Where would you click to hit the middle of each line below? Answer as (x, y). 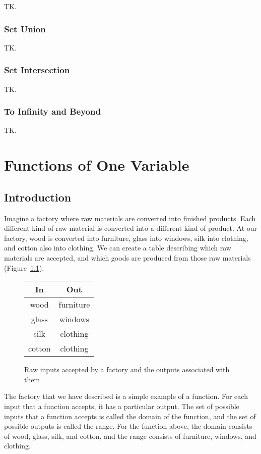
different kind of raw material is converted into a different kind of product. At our (131, 228)
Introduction (38, 197)
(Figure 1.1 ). (24, 267)
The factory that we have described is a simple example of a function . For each (126, 396)
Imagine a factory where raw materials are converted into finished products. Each (130, 218)
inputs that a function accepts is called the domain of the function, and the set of (130, 416)
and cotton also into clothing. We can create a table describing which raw (118, 248)
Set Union (25, 29)
